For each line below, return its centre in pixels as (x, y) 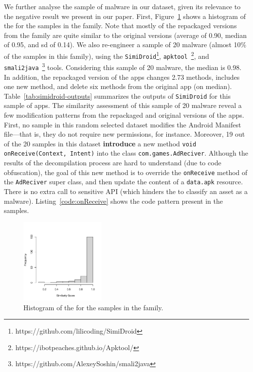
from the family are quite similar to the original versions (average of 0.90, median (126, 35)
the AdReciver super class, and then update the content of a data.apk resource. (124, 182)
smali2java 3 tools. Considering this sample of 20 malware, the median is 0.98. (123, 66)
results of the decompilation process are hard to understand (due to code (113, 163)
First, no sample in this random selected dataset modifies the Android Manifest (123, 124)
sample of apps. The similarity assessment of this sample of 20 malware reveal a (123, 105)
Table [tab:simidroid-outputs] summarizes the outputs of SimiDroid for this (117, 96)
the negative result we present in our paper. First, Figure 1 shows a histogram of (125, 16)
